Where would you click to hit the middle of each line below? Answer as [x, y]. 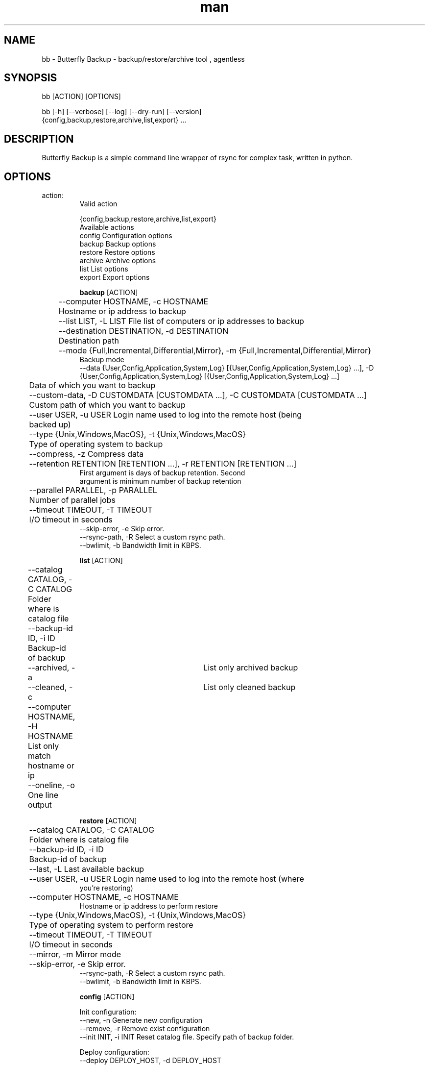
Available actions [107, 227]
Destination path [89, 341]
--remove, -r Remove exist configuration [145, 1029]
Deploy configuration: [114, 1052]
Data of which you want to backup [92, 385]
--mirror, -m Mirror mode [75, 954]
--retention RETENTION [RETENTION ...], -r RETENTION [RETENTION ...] [163, 464]
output [40, 805]
